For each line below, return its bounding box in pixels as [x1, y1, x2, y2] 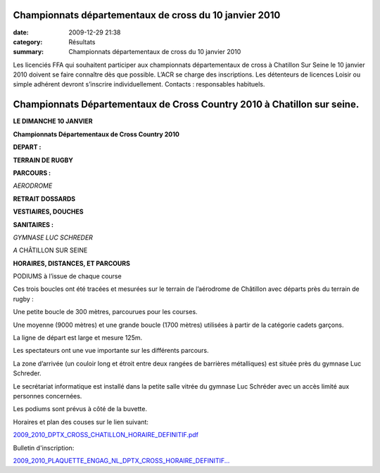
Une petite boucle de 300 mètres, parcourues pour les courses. [13, 308, 198, 316]
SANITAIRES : [13, 220, 54, 228]
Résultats [68, 37, 96, 46]
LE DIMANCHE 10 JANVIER [13, 117, 93, 126]
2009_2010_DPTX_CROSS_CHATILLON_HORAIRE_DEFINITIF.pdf [13, 431, 199, 439]
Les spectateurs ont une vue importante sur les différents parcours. [13, 346, 209, 355]
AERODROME [13, 181, 53, 190]
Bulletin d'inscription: [13, 443, 75, 452]
